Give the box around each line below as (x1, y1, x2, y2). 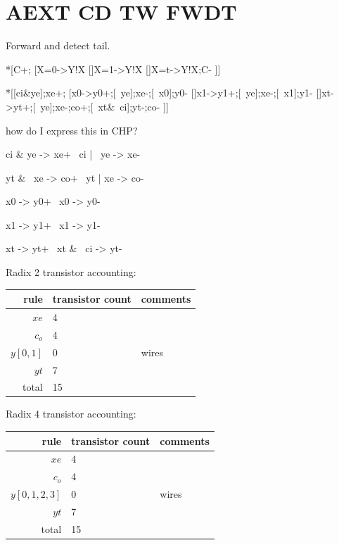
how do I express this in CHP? (6, 123, 138, 137)
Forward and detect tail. (6, 38, 110, 53)
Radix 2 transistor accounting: (6, 265, 136, 280)
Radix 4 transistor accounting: (6, 406, 136, 421)
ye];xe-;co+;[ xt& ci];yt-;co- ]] (40, 99, 169, 113)
